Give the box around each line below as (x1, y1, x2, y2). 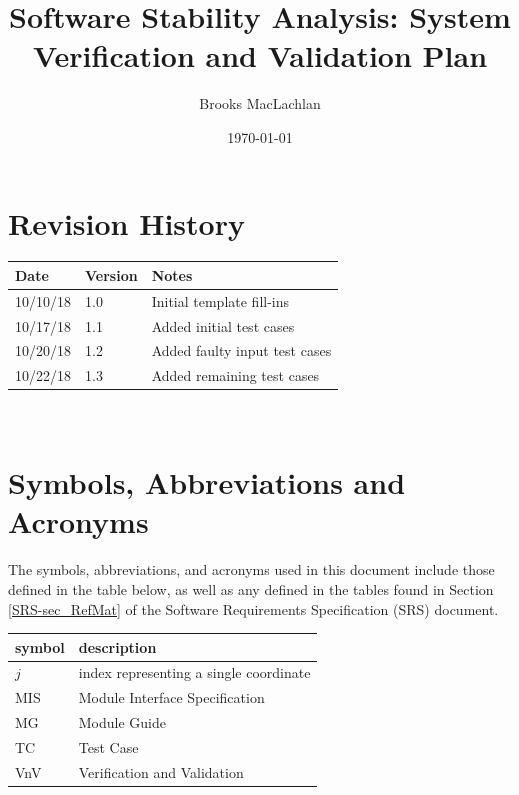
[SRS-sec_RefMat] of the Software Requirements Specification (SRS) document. (8, 598, 499, 619)
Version (85, 264, 138, 285)
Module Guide (78, 712, 166, 733)
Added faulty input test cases (151, 340, 332, 361)
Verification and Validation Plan (32, 35, 488, 76)
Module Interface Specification (78, 687, 265, 708)
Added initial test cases (151, 315, 295, 336)
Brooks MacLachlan (199, 93, 321, 114)
